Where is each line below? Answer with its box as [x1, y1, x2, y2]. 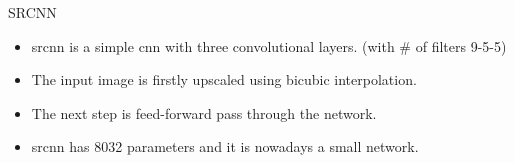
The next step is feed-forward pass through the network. [31, 102, 377, 123]
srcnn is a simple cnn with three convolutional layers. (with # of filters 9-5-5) [31, 35, 507, 56]
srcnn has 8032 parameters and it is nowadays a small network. [31, 136, 419, 157]
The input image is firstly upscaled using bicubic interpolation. [31, 69, 417, 90]
